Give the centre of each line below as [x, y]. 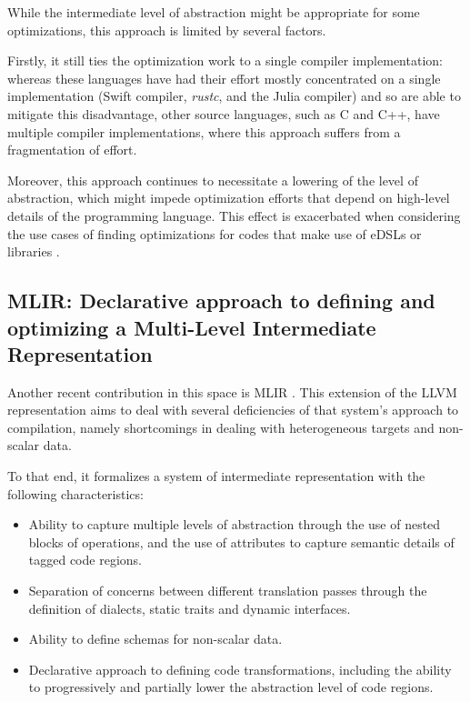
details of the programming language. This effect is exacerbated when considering [234, 215]
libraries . [34, 251]
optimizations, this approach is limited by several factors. [167, 30]
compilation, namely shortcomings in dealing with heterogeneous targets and [221, 427]
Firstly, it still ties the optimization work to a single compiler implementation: [225, 60]
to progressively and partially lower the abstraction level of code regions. [231, 687]
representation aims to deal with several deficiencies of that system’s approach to [233, 410]
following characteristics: [75, 493]
